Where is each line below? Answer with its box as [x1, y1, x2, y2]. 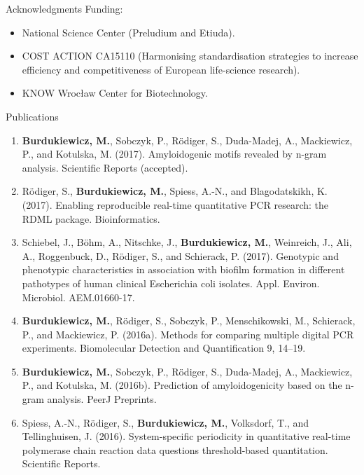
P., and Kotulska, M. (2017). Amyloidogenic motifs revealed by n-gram [22, 146, 327, 161]
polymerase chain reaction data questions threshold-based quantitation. [22, 442, 328, 457]
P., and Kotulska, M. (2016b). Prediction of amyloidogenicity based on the [22, 378, 342, 392]
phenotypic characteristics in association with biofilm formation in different [22, 262, 345, 277]
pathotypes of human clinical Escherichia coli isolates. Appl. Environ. [22, 275, 320, 290]
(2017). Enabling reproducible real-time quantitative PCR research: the [22, 197, 329, 212]
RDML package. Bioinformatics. [22, 211, 160, 226]
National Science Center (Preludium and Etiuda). [22, 25, 235, 39]
